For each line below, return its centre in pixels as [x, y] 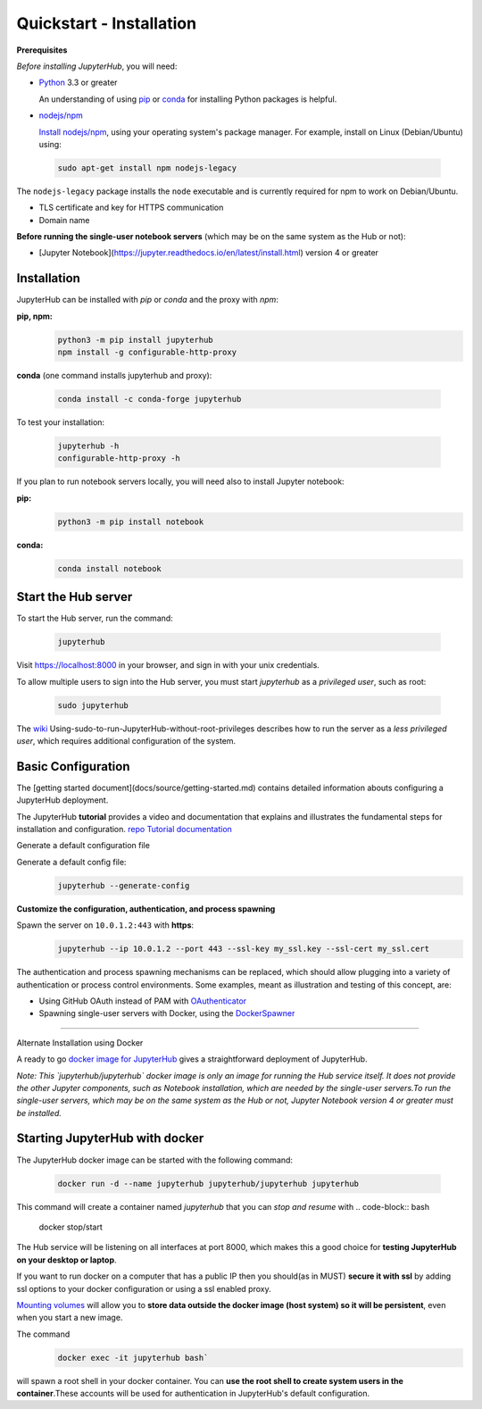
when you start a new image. [70, 1318]
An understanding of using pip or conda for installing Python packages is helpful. [188, 99]
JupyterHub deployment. [62, 800]
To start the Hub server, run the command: [95, 618]
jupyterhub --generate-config [124, 885]
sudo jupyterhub [93, 705]
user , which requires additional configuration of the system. [126, 740]
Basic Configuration [73, 767]
